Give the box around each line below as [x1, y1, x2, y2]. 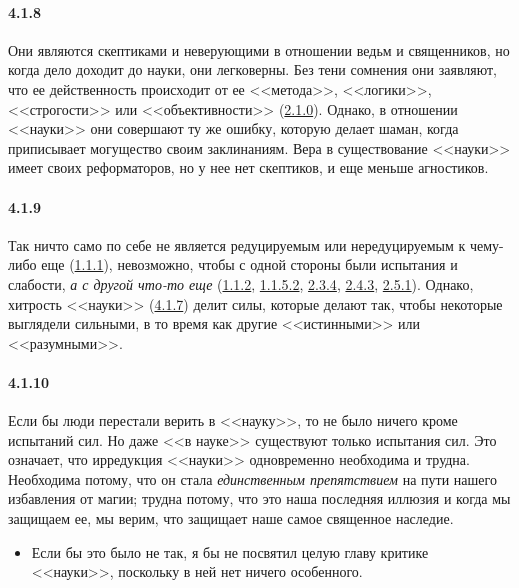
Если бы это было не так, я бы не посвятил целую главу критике [31, 541, 429, 562]
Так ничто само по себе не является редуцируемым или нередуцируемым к [8, 234, 466, 255]
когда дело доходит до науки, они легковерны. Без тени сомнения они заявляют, [8, 59, 498, 80]
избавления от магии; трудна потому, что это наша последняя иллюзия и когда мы [8, 488, 511, 509]
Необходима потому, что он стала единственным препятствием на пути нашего [8, 468, 497, 489]
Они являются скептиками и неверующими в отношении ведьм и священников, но [8, 39, 510, 60]
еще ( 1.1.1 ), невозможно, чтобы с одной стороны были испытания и [41, 254, 458, 275]
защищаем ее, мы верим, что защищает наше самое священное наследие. [8, 508, 454, 529]
